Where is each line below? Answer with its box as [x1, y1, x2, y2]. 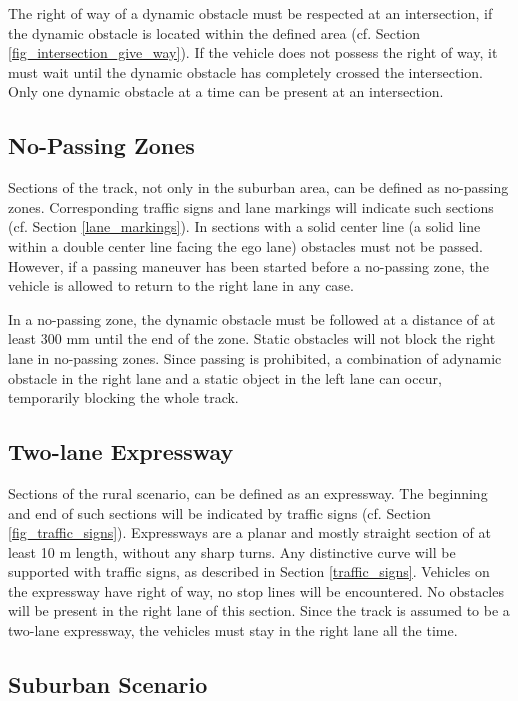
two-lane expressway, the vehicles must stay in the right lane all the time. [8, 620, 458, 641]
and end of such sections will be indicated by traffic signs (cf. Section [8, 502, 431, 523]
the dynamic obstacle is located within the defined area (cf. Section [8, 22, 421, 43]
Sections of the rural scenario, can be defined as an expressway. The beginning [8, 482, 488, 503]
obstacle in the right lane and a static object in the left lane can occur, [8, 367, 442, 388]
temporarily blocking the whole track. [8, 387, 239, 408]
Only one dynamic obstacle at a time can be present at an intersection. [8, 81, 444, 102]
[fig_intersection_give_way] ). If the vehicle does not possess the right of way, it [8, 42, 498, 63]
